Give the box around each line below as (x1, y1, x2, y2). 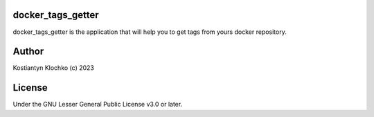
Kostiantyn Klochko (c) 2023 (12, 64, 95, 72)
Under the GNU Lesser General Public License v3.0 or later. (12, 100, 183, 109)
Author (12, 46, 44, 57)
